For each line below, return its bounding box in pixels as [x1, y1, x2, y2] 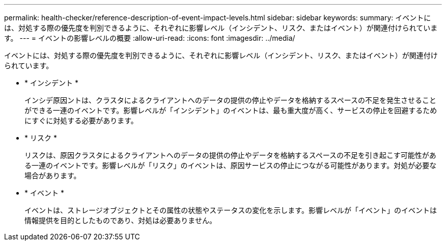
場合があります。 [24, 171, 81, 180]
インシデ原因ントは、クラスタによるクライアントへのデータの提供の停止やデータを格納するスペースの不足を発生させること [24, 96, 437, 104]
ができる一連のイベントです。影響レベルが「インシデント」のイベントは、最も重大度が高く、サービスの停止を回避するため [24, 106, 437, 115]
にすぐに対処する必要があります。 [24, 116, 138, 125]
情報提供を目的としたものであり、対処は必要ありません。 [24, 216, 216, 225]
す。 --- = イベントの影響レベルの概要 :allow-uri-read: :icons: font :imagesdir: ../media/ [4, 34, 295, 42]
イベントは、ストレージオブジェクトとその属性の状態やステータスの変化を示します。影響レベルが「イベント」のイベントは [24, 206, 437, 214]
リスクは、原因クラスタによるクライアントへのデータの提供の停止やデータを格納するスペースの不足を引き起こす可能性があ [24, 151, 436, 159]
